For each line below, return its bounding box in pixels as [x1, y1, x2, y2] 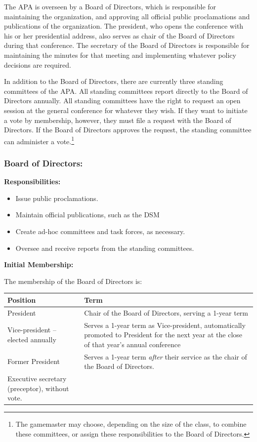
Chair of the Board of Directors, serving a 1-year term [84, 307, 249, 318]
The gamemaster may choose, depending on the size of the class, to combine [15, 419, 247, 429]
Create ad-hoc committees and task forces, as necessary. [15, 226, 185, 236]
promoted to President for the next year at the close [84, 329, 243, 340]
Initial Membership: [4, 259, 74, 270]
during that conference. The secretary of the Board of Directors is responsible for [4, 40, 250, 50]
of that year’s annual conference [84, 339, 181, 349]
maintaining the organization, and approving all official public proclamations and [4, 11, 250, 21]
